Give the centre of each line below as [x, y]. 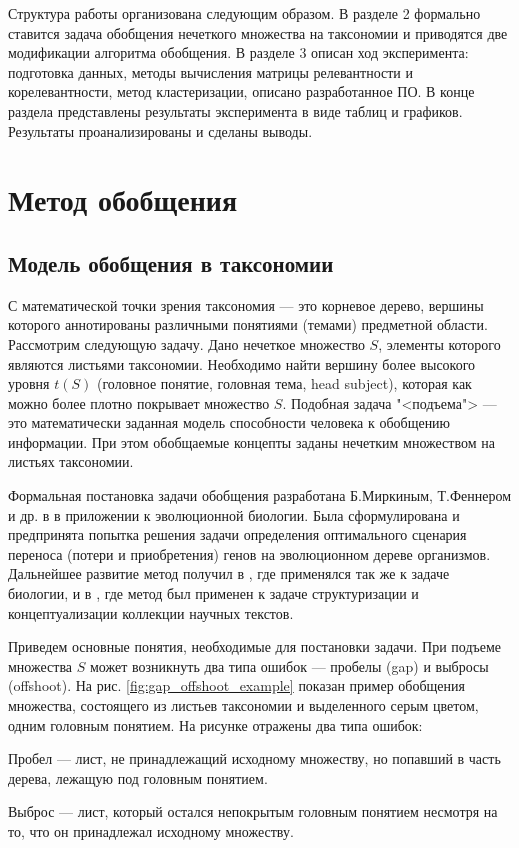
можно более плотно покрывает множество [139, 402]
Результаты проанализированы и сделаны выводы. [160, 130]
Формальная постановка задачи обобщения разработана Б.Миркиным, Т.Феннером [260, 495]
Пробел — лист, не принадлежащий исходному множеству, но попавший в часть [254, 758]
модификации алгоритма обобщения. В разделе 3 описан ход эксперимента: [238, 52]
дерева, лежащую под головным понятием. [138, 777]
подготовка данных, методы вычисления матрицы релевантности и [210, 71]
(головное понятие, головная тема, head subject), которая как [284, 383]
